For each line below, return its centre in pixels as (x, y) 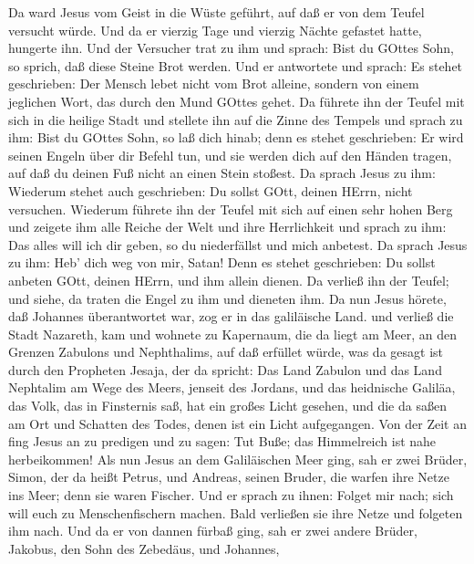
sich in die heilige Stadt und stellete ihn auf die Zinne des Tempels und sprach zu (236, 119)
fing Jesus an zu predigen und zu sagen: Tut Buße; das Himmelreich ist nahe (222, 441)
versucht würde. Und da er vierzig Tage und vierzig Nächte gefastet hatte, (215, 30)
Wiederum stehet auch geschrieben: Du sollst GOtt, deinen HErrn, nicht (211, 190)
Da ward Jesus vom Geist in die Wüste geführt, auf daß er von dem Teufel (216, 12)
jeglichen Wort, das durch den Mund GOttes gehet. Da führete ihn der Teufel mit (237, 101)
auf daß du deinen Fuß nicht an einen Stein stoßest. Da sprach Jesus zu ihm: (222, 173)
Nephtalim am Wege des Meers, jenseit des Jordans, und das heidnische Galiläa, (232, 387)
